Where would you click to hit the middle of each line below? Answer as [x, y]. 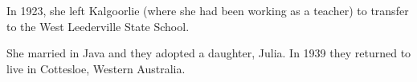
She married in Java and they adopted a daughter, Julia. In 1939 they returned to [209, 53]
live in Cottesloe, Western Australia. [96, 68]
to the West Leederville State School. [98, 26]
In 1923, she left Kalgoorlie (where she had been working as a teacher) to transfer [208, 10]
